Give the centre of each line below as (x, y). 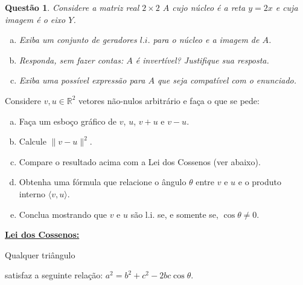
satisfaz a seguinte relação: (54, 275)
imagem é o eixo (35, 19)
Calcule (33, 141)
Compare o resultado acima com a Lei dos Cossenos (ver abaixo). (140, 161)
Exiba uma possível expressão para (82, 80)
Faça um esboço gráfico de (68, 121)
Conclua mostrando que (63, 214)
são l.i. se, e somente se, (174, 214)
